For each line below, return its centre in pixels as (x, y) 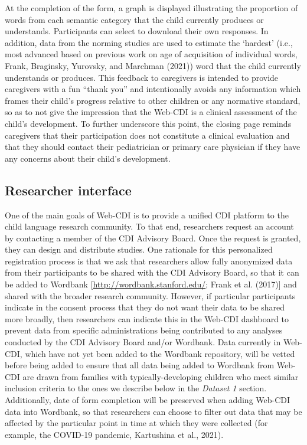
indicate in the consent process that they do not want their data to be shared (145, 307)
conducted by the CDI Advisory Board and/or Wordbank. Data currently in (143, 342)
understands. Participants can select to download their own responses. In (137, 31)
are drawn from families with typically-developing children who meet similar (161, 376)
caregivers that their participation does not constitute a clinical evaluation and (147, 135)
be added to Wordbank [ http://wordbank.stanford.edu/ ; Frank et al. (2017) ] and (151, 284)
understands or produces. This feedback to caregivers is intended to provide (142, 77)
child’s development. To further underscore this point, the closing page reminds (148, 123)
